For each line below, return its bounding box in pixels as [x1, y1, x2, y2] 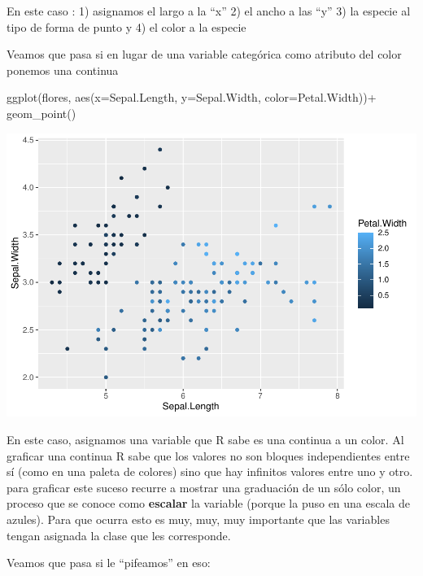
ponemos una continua [7, 61, 119, 78]
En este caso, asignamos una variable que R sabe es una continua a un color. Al [7, 431, 404, 448]
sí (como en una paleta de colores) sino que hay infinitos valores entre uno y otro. [7, 463, 413, 480]
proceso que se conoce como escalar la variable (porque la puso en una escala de [7, 495, 411, 512]
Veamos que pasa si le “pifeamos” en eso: [7, 554, 211, 571]
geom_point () [7, 104, 76, 121]
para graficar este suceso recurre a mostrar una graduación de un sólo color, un [7, 478, 401, 495]
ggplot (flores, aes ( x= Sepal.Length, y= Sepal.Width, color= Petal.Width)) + [7, 89, 377, 106]
